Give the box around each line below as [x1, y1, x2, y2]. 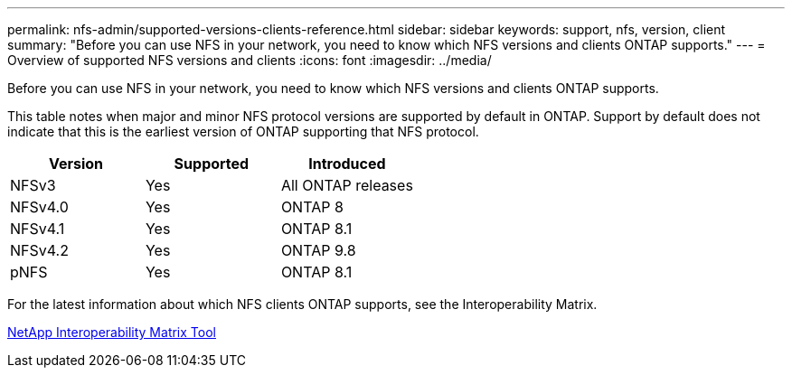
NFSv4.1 [10, 220, 65, 238]
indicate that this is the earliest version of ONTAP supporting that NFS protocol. [7, 124, 479, 139]
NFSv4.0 [10, 198, 69, 216]
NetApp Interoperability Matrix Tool [7, 324, 216, 340]
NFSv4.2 [10, 241, 69, 259]
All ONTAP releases [280, 176, 413, 194]
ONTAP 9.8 [280, 241, 356, 259]
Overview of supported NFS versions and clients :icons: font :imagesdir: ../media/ [7, 52, 492, 68]
